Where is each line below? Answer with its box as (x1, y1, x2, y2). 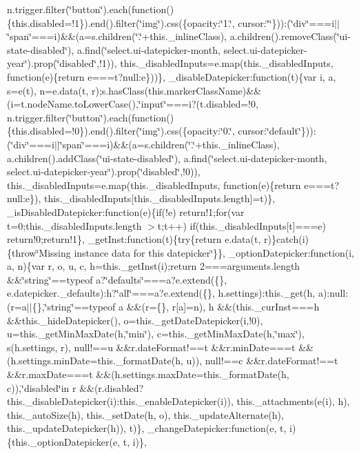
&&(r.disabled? (79, 380, 144, 395)
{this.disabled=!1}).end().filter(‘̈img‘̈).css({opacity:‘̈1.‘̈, (7, 15, 235, 30)
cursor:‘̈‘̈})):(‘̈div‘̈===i (238, 15, 335, 30)
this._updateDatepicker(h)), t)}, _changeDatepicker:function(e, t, (7, 421, 287, 435)
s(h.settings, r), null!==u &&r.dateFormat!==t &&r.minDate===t (7, 339, 296, 354)
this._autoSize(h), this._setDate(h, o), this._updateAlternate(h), (7, 407, 284, 422)
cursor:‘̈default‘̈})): (238, 124, 316, 138)
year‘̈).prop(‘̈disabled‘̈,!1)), (7, 56, 117, 70)
